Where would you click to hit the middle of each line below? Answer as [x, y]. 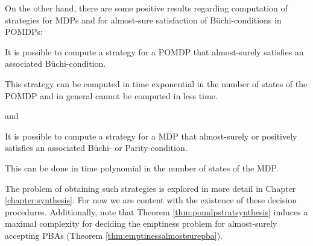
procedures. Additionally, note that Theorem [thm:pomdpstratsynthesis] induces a [156, 211]
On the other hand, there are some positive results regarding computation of [146, 8]
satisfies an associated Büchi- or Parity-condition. [96, 148]
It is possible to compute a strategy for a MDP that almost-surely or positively [151, 136]
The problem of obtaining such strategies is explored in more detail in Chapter [150, 188]
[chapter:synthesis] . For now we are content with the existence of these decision [151, 200]
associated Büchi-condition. [55, 63]
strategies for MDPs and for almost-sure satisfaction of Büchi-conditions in [143, 20]
